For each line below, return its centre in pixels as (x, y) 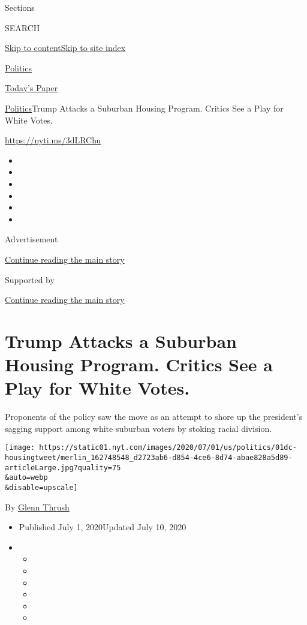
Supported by (30, 279)
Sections (20, 7)
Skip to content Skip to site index (65, 48)
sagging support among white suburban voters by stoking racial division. (139, 428)
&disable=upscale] (41, 488)
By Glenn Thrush (37, 507)
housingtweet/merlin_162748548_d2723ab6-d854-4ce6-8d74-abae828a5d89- (149, 458)
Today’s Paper (31, 88)
